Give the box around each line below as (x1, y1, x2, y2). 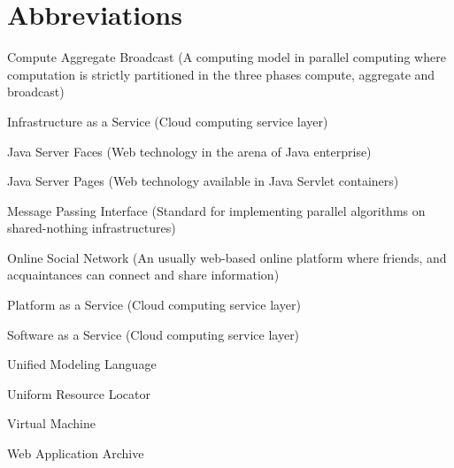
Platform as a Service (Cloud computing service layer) (7, 295, 301, 314)
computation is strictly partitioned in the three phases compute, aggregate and (7, 65, 435, 83)
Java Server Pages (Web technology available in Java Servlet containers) (7, 172, 399, 190)
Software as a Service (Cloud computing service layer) (7, 325, 300, 343)
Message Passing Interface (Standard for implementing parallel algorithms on (7, 201, 426, 219)
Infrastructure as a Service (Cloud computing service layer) (7, 111, 328, 130)
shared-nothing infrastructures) (7, 219, 176, 237)
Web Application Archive (7, 444, 144, 463)
